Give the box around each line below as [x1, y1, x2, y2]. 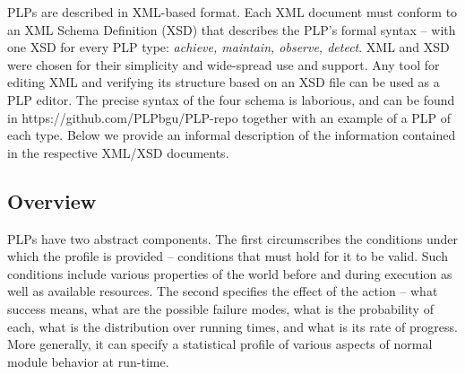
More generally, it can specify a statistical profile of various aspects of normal [7, 335, 433, 353]
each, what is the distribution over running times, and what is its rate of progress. [7, 317, 458, 335]
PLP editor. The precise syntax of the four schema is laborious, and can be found [7, 90, 455, 109]
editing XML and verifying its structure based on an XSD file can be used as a [7, 73, 440, 91]
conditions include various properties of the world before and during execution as [7, 264, 452, 283]
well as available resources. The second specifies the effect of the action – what [7, 282, 438, 300]
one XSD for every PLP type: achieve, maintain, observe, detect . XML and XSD [7, 38, 450, 57]
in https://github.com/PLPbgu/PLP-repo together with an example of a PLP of [7, 108, 452, 126]
